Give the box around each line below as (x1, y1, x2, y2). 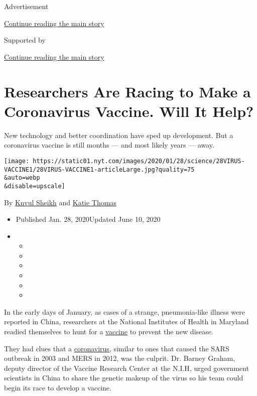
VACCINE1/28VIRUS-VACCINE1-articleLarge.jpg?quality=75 (4, 166, 195, 173)
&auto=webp (4, 174, 40, 182)
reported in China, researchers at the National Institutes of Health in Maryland (4, 316, 249, 327)
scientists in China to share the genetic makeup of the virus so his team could (4, 372, 243, 383)
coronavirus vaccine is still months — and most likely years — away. (4, 140, 214, 150)
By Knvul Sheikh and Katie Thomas (4, 197, 116, 207)
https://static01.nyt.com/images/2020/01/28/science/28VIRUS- (33, 157, 245, 165)
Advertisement (4, 1, 49, 11)
